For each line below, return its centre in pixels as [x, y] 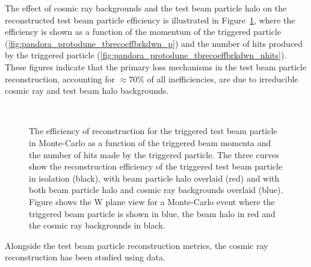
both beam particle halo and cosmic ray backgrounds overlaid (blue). [156, 190]
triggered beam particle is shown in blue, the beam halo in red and [152, 213]
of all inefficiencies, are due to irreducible [223, 78]
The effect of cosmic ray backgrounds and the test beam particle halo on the [146, 8]
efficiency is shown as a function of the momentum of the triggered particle [143, 32]
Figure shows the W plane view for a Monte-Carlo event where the [152, 201]
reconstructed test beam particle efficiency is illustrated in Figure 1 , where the [150, 20]
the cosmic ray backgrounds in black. [97, 225]
